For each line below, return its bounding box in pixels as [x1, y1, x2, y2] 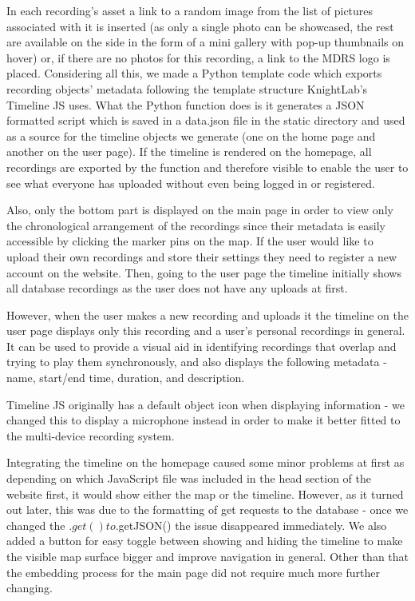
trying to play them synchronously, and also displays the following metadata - [6, 353, 387, 370]
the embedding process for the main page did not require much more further [6, 563, 380, 580]
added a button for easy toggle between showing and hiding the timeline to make [6, 532, 403, 549]
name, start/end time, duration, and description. [6, 369, 245, 386]
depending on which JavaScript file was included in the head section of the [6, 470, 371, 487]
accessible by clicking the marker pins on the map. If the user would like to [6, 233, 373, 249]
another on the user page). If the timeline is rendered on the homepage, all [6, 143, 372, 160]
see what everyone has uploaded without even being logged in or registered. [6, 174, 375, 191]
